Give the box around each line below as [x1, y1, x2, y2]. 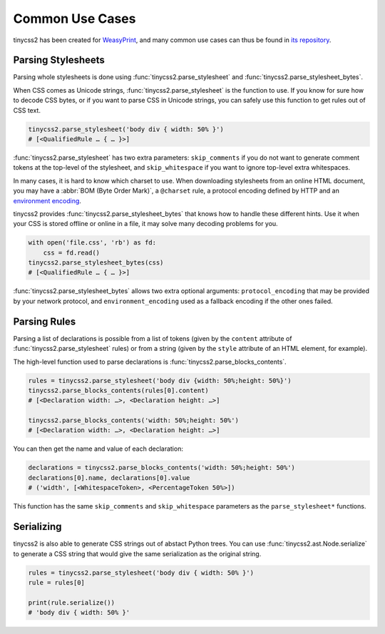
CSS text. [13, 106, 41, 114]
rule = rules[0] [28, 578, 86, 586]
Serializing [13, 521, 62, 533]
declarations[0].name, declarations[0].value [28, 474, 190, 481]
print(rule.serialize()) [28, 598, 115, 606]
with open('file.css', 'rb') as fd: [28, 239, 157, 247]
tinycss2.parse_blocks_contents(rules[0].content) [28, 386, 210, 394]
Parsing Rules [13, 315, 76, 327]
